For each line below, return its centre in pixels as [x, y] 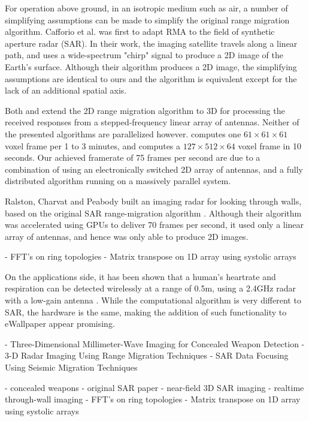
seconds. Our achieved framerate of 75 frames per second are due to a [133, 157]
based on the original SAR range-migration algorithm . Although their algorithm [153, 213]
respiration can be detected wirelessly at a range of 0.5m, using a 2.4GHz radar [150, 288]
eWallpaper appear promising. [60, 324]
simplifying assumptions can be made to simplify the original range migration [147, 19]
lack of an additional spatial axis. [66, 90]
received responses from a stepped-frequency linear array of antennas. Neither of [152, 122]
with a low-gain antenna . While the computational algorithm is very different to [153, 300]
